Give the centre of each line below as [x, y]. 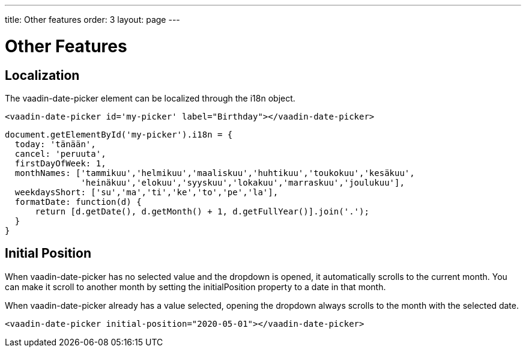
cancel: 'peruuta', [60, 153]
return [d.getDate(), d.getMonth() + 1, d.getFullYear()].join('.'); [202, 211]
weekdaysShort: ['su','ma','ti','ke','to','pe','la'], [147, 192]
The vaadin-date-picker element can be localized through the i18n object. [150, 98]
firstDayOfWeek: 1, [60, 163]
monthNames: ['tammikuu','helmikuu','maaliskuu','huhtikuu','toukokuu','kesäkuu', [215, 173]
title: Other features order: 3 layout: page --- [92, 20]
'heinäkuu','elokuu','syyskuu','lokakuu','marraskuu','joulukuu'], [243, 182]
